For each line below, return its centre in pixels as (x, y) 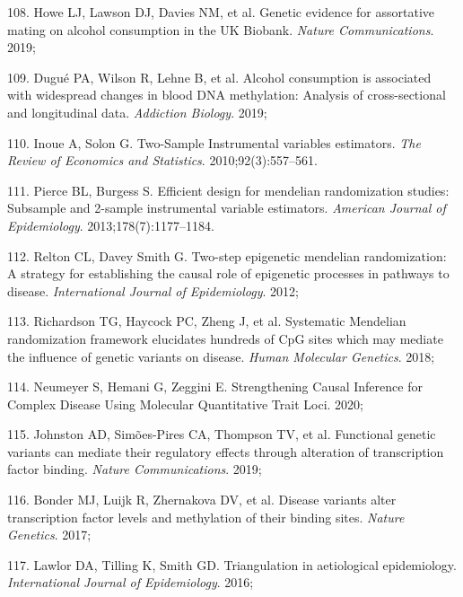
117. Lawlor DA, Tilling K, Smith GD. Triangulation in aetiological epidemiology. (232, 564)
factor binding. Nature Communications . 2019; (135, 469)
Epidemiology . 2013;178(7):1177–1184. (111, 225)
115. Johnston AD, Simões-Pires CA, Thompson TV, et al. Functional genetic (222, 434)
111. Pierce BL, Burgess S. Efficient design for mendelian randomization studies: (228, 190)
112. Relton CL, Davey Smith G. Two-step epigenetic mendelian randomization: (227, 255)
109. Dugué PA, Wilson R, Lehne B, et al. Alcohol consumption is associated (219, 77)
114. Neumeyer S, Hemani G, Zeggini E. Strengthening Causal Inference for (215, 386)
